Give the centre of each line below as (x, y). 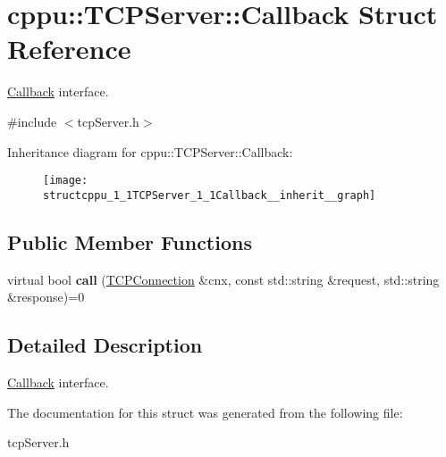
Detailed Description (105, 345)
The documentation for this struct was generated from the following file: (205, 412)
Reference (69, 49)
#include (32, 121)
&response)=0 (46, 297)
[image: (66, 181)
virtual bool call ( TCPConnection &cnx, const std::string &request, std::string (223, 279)
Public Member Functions (130, 241)
